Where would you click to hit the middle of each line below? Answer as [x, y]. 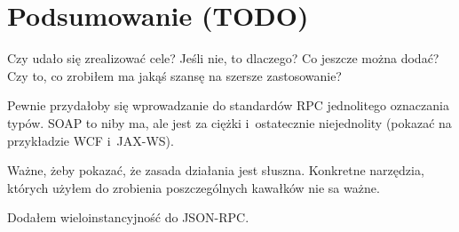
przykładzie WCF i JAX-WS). [91, 140]
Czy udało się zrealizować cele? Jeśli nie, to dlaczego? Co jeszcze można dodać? [223, 58]
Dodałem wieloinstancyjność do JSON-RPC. [128, 217]
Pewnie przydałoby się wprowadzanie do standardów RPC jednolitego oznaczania [228, 105]
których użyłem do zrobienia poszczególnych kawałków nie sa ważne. [194, 187]
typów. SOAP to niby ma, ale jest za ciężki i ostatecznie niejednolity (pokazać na [229, 122]
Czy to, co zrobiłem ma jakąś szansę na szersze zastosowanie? [174, 75]
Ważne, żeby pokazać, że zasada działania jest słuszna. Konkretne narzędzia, [216, 170]
